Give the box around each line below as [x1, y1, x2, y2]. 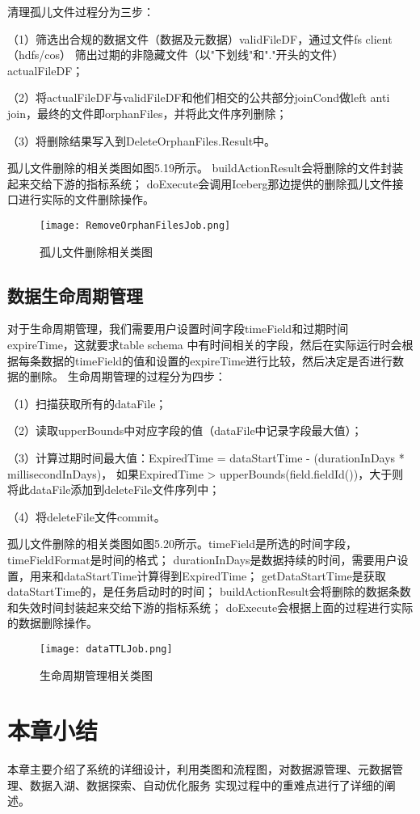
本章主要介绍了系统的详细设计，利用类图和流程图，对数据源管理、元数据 [7, 761, 392, 778]
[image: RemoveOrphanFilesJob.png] [40, 219, 231, 231]
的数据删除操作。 [7, 614, 98, 631]
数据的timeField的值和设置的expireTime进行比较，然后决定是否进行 [40, 352, 393, 369]
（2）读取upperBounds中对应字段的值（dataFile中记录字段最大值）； [7, 422, 363, 439]
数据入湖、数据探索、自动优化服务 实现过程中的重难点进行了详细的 [29, 776, 384, 793]
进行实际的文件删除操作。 [18, 191, 154, 208]
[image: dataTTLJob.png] [40, 643, 173, 655]
